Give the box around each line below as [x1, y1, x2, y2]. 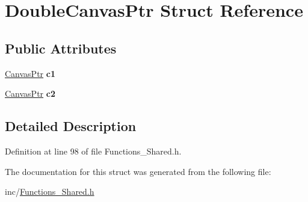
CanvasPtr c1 [5, 67, 55, 79]
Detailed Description [5, 117, 137, 135]
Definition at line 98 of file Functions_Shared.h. [5, 144, 182, 157]
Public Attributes [5, 38, 117, 57]
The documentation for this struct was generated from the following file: [5, 165, 271, 177]
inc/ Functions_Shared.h [5, 185, 94, 198]
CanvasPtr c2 [5, 87, 55, 100]
